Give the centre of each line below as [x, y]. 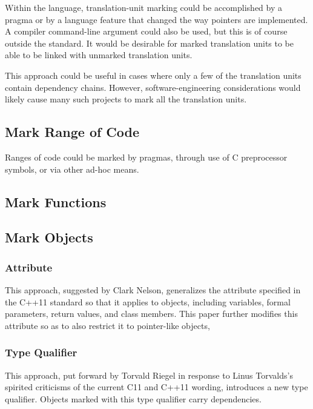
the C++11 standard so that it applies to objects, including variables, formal [148, 301]
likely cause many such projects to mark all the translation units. [126, 99]
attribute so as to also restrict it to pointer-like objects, [107, 325]
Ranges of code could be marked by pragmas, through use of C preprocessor [146, 157]
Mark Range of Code [72, 132]
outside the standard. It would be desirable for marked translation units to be [150, 43]
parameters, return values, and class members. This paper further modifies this [151, 314]
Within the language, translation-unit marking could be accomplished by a [144, 7]
